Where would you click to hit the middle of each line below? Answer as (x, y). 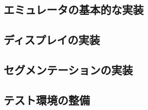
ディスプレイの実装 (52, 40)
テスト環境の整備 (47, 100)
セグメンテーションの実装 (68, 69)
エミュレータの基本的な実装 (74, 9)
